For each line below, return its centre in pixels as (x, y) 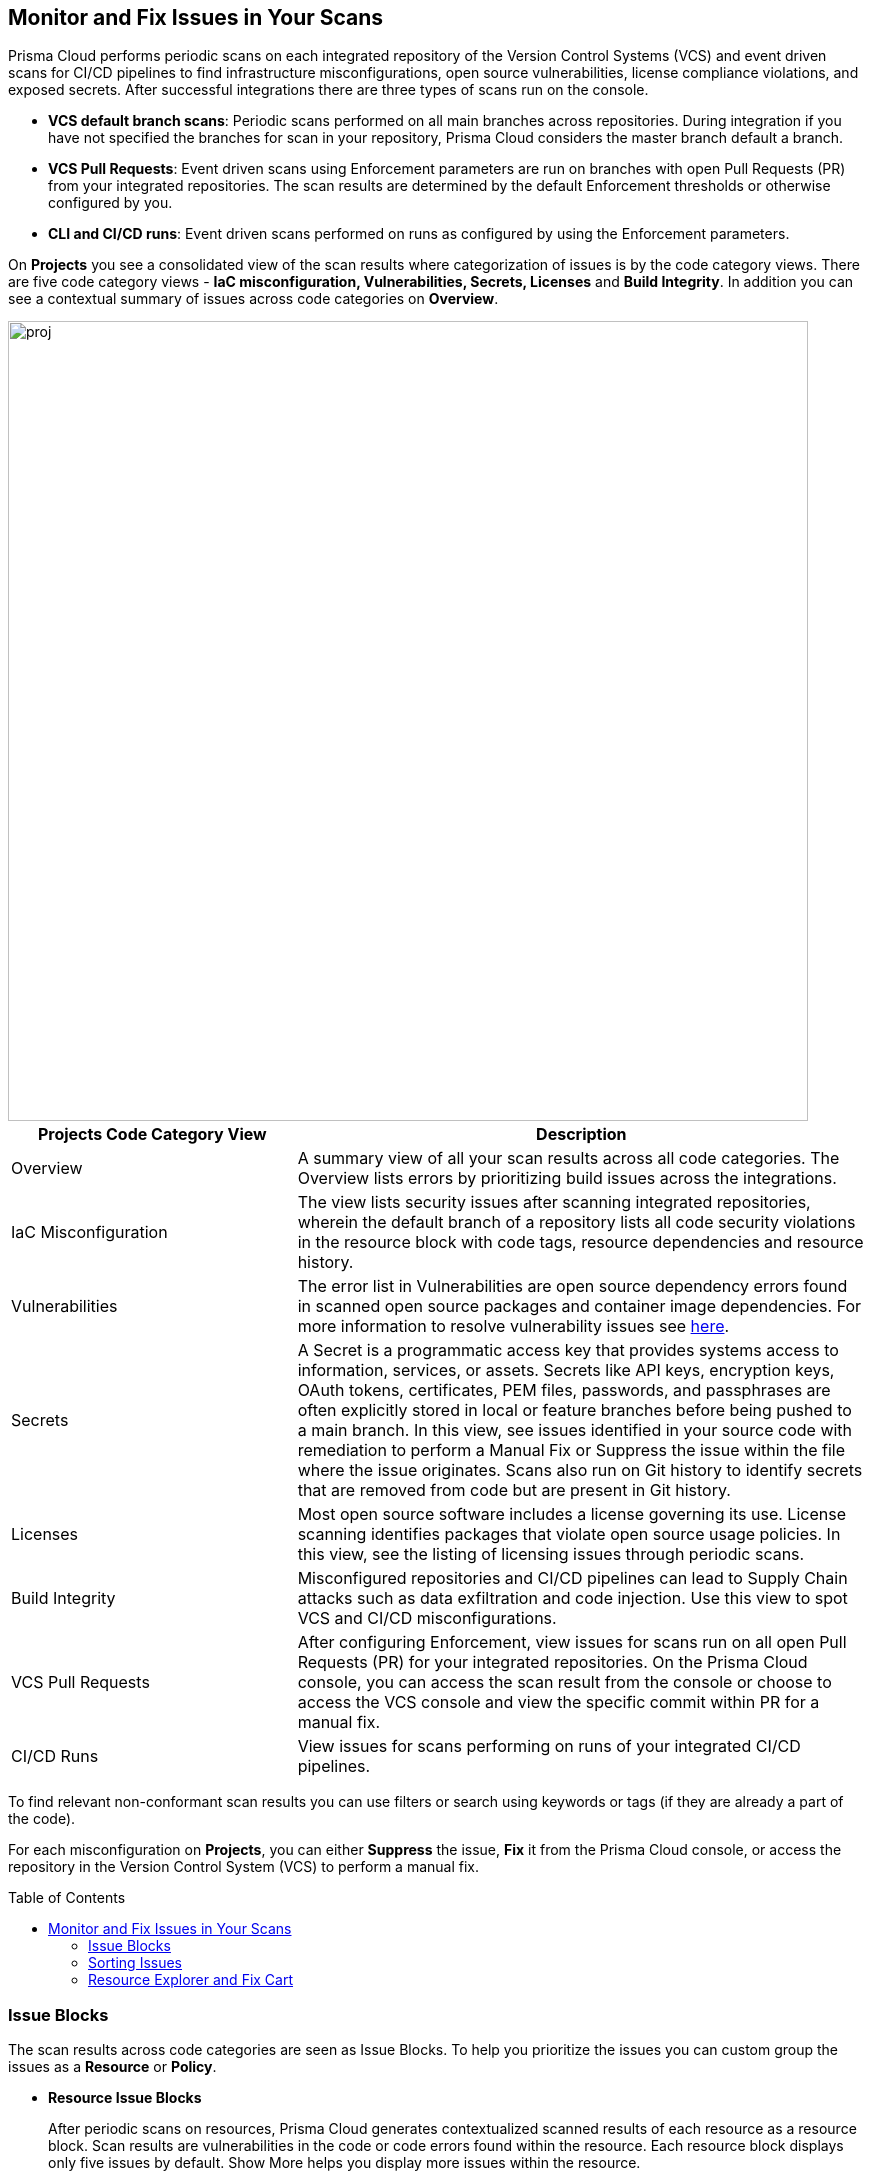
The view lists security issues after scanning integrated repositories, (554, 1202)
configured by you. (110, 203)
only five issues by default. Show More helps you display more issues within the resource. (344, 2163)
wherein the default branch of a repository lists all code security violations (576, 1222)
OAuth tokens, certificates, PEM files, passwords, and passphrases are (564, 1390)
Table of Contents (67, 1898)
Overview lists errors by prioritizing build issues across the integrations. (567, 1178)
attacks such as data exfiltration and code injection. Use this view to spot (572, 1598)
